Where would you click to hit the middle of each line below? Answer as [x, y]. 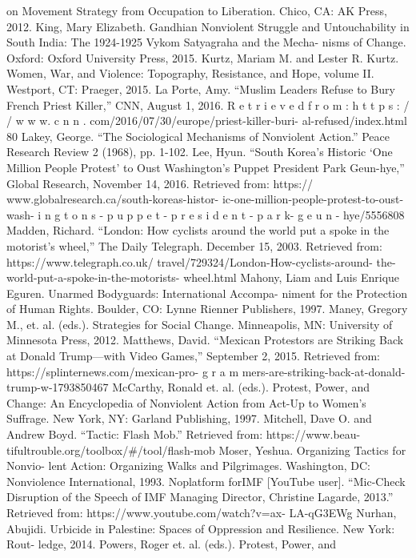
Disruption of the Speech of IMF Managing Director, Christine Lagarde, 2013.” [200, 497]
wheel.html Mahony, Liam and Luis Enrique [292, 277]
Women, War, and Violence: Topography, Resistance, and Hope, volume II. [190, 73]
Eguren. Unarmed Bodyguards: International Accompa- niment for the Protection [207, 293]
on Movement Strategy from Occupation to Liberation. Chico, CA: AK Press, [197, 10]
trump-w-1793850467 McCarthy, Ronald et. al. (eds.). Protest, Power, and [188, 387]
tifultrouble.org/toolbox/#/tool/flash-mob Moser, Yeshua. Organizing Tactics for [206, 450]
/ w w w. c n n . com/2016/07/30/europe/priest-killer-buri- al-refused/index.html [207, 120]
